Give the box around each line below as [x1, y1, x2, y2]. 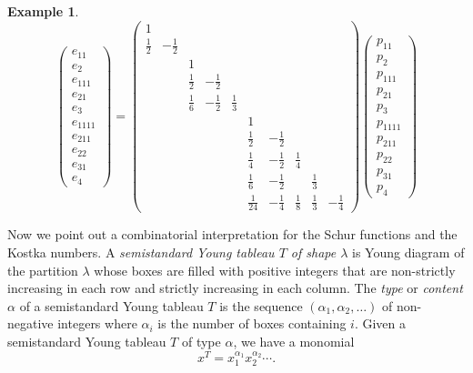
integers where [57, 314, 137, 333]
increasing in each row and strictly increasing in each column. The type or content [7, 278, 463, 297]
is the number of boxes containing [157, 314, 347, 333]
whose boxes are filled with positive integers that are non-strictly [94, 260, 456, 279]
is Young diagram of [352, 242, 465, 261]
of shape [290, 242, 337, 261]
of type [181, 331, 221, 350]
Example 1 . [7, 2, 79, 20]
